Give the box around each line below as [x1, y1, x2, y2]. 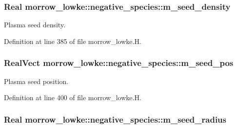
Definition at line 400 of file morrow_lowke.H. [4, 92, 141, 103]
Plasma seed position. [4, 76, 69, 86]
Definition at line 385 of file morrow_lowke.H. [4, 36, 141, 46]
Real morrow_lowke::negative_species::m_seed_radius [4, 113, 226, 125]
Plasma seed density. [4, 20, 66, 30]
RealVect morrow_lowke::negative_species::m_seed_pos [4, 57, 234, 69]
